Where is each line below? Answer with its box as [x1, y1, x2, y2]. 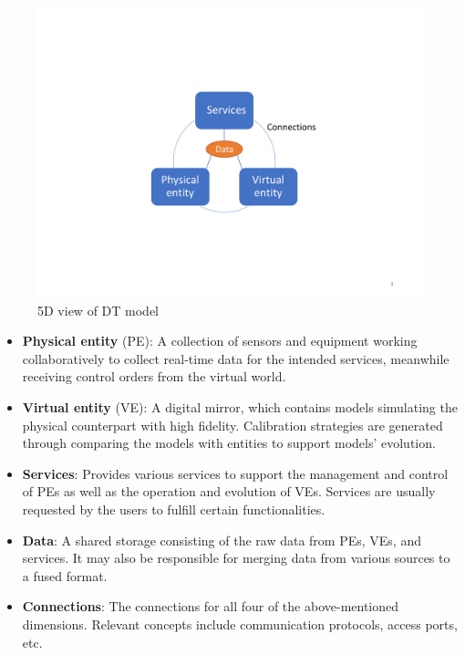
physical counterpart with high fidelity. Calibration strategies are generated [22, 415, 443, 434]
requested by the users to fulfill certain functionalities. [22, 499, 325, 518]
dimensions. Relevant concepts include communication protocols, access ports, [22, 614, 458, 633]
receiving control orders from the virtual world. [22, 367, 286, 386]
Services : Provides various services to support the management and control [22, 463, 449, 483]
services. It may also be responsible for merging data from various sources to [22, 548, 450, 567]
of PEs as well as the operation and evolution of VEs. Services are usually [22, 482, 436, 501]
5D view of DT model [37, 300, 159, 319]
